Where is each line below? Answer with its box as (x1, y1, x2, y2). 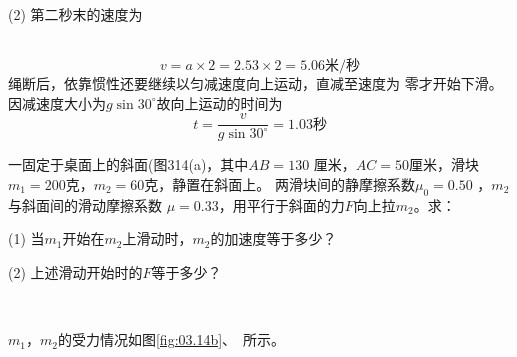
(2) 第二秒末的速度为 (8, 4, 143, 24)
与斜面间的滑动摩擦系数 (8, 194, 162, 215)
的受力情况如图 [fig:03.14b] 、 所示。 (57, 329, 286, 350)
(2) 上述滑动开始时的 (8, 262, 143, 283)
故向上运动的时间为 (156, 92, 283, 113)
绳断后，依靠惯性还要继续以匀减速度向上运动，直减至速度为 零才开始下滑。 (8, 73, 503, 94)
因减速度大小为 (8, 92, 106, 113)
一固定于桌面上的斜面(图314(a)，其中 (8, 154, 249, 175)
